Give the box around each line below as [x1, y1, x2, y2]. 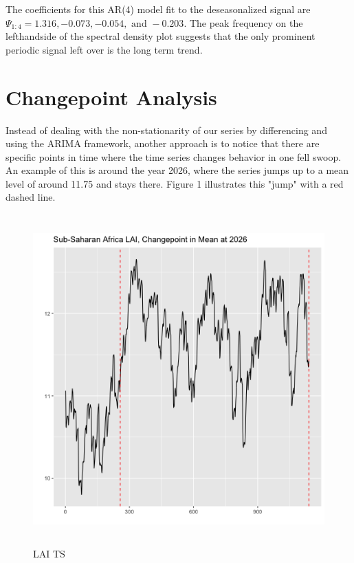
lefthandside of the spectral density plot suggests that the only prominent [5, 29, 316, 43]
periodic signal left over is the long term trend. [5, 42, 203, 56]
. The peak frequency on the [184, 15, 303, 30]
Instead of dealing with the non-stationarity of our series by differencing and [5, 122, 327, 137]
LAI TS [33, 546, 65, 560]
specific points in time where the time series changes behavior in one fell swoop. [5, 149, 342, 164]
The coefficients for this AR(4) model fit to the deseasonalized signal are [5, 2, 311, 16]
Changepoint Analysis [5, 82, 217, 111]
